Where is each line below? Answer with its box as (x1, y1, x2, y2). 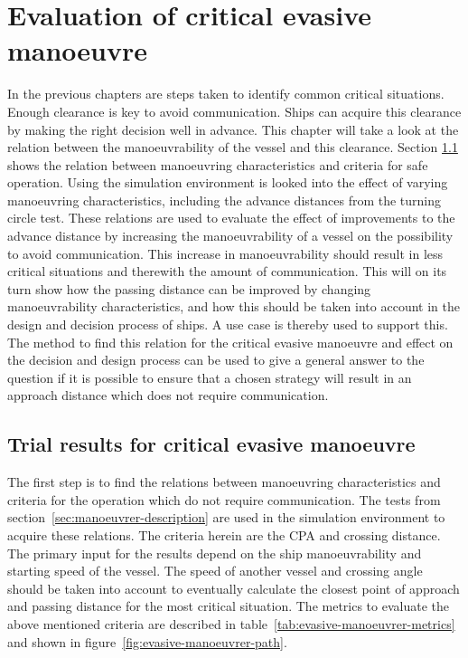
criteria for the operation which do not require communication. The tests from (7, 490, 441, 509)
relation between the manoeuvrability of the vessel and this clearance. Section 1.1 (7, 138, 458, 157)
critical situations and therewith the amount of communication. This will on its (7, 262, 447, 281)
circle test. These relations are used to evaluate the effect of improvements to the (7, 208, 455, 227)
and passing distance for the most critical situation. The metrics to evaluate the (7, 596, 449, 615)
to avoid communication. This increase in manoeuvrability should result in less (7, 243, 444, 262)
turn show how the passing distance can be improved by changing (7, 279, 371, 298)
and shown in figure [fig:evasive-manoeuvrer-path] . (7, 632, 287, 651)
